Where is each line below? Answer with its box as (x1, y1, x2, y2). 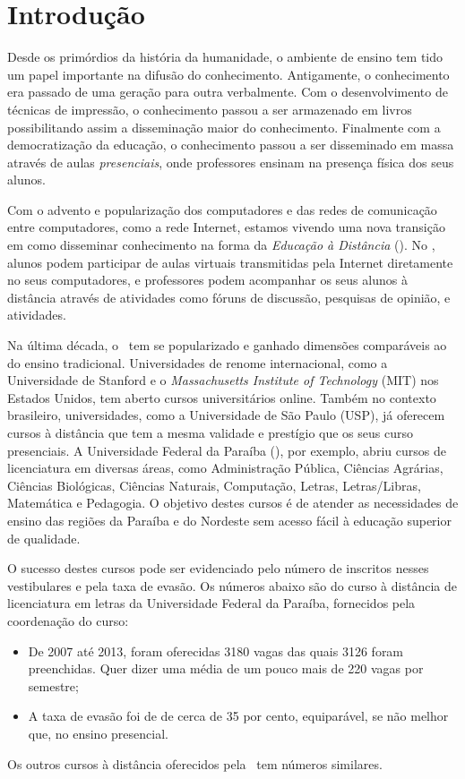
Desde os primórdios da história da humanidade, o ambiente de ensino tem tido (7, 47, 443, 66)
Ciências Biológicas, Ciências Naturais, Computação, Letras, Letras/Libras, (7, 475, 421, 494)
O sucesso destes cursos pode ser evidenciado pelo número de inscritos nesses (7, 559, 429, 578)
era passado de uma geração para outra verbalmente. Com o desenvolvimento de (7, 82, 448, 101)
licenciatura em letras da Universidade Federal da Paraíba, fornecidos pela (7, 594, 416, 612)
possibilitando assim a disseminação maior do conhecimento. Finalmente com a (7, 117, 441, 136)
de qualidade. (7, 528, 81, 547)
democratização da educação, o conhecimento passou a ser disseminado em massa (7, 135, 454, 154)
